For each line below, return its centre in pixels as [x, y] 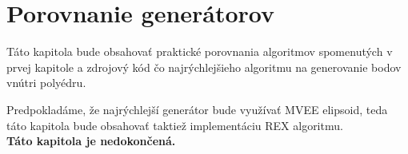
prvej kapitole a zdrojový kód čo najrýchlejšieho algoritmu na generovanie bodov [204, 67]
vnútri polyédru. [46, 83]
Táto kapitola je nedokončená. [91, 141]
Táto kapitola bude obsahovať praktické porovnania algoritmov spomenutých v [200, 51]
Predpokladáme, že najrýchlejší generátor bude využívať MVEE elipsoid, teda [197, 109]
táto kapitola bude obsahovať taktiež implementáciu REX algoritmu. [175, 125]
